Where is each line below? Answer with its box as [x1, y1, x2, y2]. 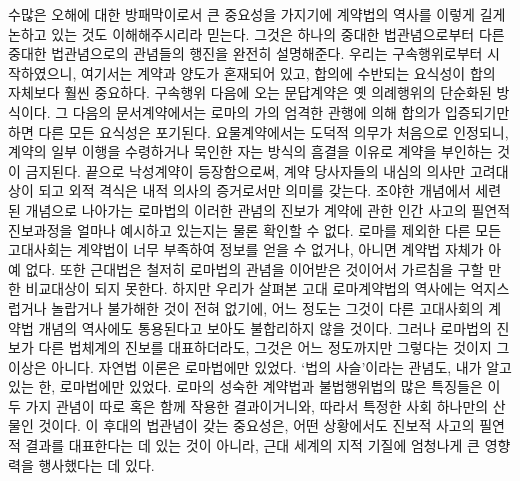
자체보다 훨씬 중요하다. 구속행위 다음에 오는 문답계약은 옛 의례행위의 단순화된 [8, 82, 492, 103]
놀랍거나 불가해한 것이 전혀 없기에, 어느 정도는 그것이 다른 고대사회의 [51, 297, 484, 318]
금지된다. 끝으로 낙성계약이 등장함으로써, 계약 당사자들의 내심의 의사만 [25, 160, 466, 181]
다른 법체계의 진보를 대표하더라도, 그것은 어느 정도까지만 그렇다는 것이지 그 [38, 337, 510, 358]
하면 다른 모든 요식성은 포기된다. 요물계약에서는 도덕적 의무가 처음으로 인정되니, [8, 121, 509, 142]
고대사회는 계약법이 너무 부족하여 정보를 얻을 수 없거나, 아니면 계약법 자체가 [8, 239, 484, 260]
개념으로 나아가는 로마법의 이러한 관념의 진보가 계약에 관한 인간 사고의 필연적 [25, 199, 511, 220]
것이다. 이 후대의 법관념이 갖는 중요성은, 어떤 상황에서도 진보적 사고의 [38, 415, 475, 436]
